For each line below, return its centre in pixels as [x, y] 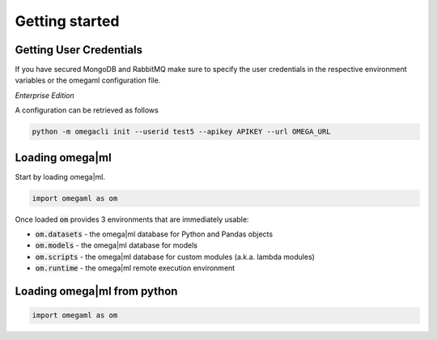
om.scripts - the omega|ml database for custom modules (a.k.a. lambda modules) [175, 257]
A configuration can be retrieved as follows [87, 110]
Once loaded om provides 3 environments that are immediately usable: [132, 219]
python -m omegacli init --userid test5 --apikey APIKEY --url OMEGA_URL [181, 132]
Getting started [67, 21]
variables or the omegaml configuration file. [88, 80]
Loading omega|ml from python [96, 291]
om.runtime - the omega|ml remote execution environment [135, 268]
